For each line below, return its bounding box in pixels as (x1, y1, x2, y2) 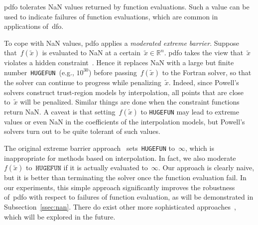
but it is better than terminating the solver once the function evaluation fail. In (4, 172, 247, 183)
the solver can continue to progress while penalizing (4, 77, 161, 87)
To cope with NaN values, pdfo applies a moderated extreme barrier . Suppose (4, 37, 240, 48)
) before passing (89, 67, 137, 77)
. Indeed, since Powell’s (168, 77, 239, 87)
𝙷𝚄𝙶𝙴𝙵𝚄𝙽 (35, 165, 61, 172)
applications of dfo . (4, 21, 64, 31)
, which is (185, 142, 214, 153)
